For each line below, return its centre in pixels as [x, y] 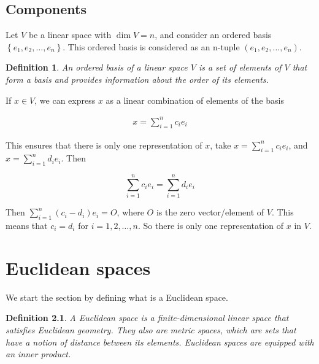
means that [27, 226]
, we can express [65, 100]
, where [130, 212]
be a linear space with [70, 35]
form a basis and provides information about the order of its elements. [137, 79]
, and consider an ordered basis [213, 35]
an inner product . [38, 354]
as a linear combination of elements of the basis [195, 100]
